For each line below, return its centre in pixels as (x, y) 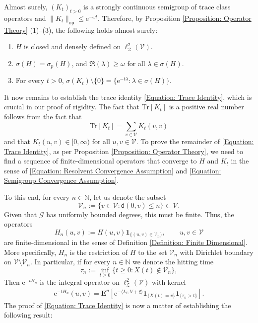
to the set (153, 252)
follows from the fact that (43, 117)
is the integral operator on (80, 282)
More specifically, (30, 252)
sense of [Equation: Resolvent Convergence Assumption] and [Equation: (113, 170)
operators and (25, 18)
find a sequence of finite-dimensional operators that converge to (100, 161)
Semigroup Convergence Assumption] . (62, 180)
